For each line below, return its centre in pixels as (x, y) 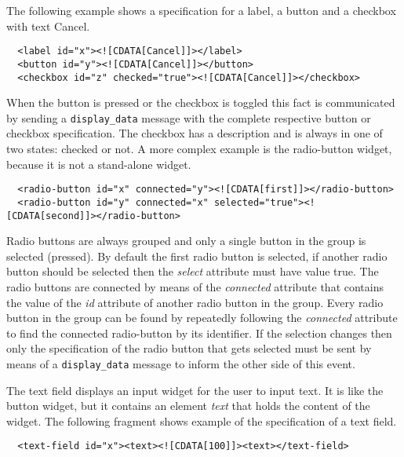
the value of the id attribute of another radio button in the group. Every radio (195, 302)
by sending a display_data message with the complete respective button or (189, 117)
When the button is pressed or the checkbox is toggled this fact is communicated (201, 102)
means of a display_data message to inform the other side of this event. (181, 363)
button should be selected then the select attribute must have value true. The (193, 271)
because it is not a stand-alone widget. (99, 164)
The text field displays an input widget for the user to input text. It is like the (195, 390)
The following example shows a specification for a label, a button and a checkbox (201, 10)
